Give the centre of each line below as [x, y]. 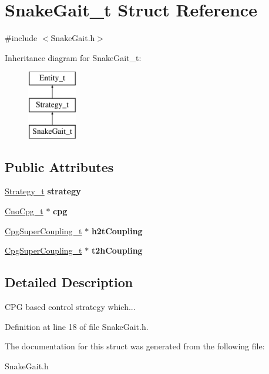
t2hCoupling [117, 250]
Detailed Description [69, 282]
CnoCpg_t [24, 211]
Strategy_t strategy [43, 191]
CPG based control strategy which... [70, 307]
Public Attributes [59, 166]
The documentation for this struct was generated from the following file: [135, 346]
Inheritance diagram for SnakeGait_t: [73, 57]
